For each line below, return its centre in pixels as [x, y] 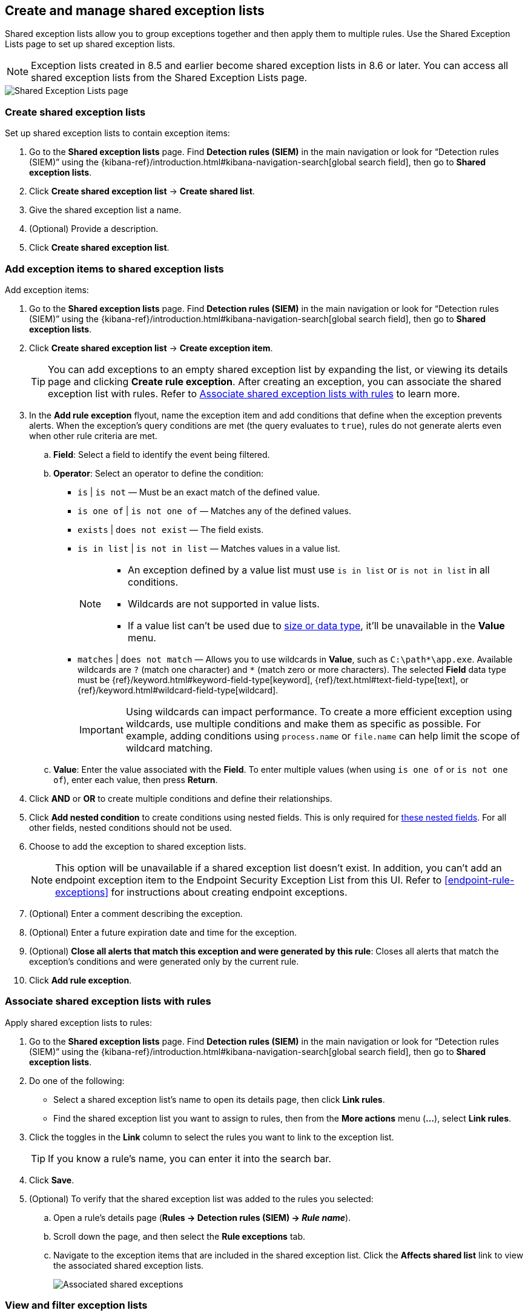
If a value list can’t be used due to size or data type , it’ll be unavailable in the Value [316, 625]
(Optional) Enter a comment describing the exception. [136, 913]
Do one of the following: [77, 1080]
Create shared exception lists [75, 112]
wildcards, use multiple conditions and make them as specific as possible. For [303, 723]
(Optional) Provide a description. [94, 229]
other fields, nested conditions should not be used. [130, 827]
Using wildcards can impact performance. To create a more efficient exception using [319, 711]
